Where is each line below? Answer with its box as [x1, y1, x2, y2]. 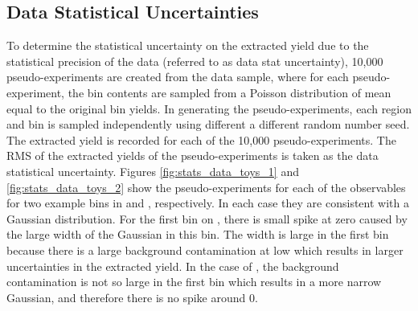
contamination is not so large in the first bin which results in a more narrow [6, 273, 382, 290]
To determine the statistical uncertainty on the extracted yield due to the [6, 37, 369, 54]
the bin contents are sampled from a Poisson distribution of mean [68, 84, 391, 100]
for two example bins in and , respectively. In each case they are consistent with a [6, 194, 409, 211]
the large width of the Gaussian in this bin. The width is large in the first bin [6, 226, 389, 243]
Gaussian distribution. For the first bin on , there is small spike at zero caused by [6, 210, 408, 227]
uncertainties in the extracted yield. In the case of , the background [6, 257, 339, 274]
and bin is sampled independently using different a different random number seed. [6, 116, 410, 133]
